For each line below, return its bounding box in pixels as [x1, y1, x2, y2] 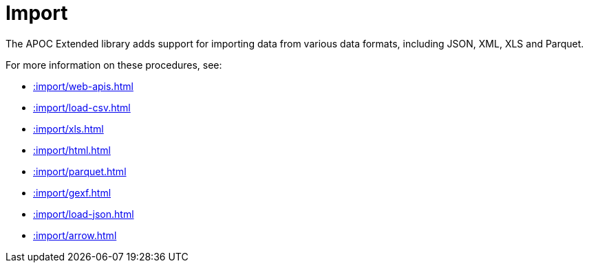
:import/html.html [33, 144, 111, 156]
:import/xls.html [33, 122, 104, 135]
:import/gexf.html [33, 186, 111, 199]
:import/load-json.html [33, 208, 134, 220]
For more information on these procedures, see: [6, 58, 222, 71]
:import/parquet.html [33, 165, 127, 177]
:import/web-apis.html [33, 80, 133, 92]
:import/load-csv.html [33, 101, 131, 113]
